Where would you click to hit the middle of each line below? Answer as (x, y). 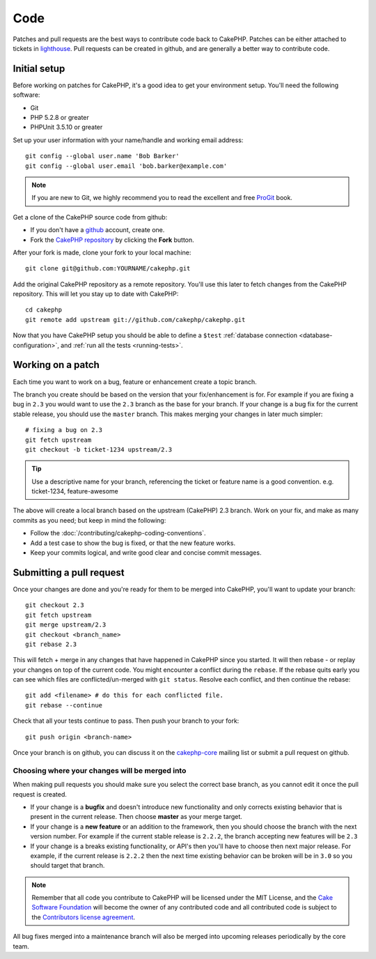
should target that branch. (68, 866)
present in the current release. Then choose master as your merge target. (136, 817)
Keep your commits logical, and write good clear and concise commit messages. (146, 553)
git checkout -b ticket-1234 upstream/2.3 (99, 449)
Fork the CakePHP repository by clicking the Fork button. (112, 240)
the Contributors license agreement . (84, 917)
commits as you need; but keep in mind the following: (89, 520)
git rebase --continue (64, 705)
